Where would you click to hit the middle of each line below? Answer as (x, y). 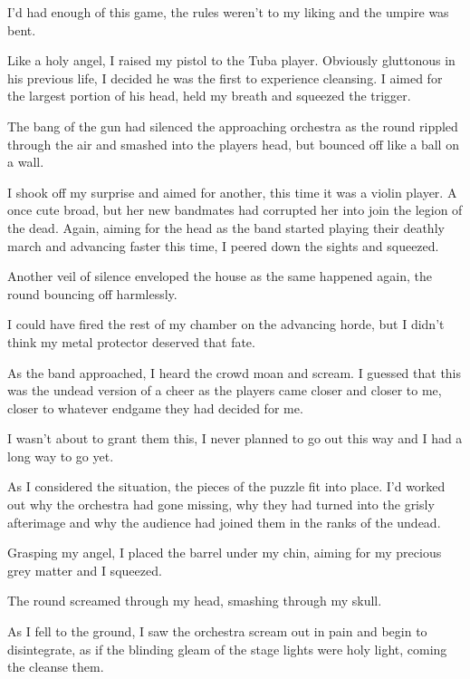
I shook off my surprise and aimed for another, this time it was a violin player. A (232, 192)
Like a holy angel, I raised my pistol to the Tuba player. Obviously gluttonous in (231, 60)
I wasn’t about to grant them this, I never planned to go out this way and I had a (235, 438)
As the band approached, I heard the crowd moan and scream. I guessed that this (235, 372)
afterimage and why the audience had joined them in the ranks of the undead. (224, 522)
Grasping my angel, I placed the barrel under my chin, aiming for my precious (225, 553)
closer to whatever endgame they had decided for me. (155, 407)
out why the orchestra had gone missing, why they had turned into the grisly (221, 504)
